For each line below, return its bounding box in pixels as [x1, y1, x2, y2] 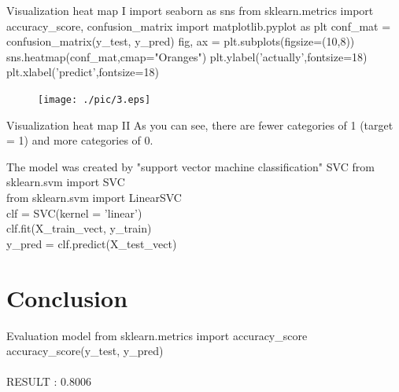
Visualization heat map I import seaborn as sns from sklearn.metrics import [6, 2, 374, 18]
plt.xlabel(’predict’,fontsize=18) [6, 64, 159, 80]
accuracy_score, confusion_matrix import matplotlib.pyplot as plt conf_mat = [6, 17, 391, 34]
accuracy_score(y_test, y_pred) [6, 343, 164, 359]
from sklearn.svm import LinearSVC [6, 189, 182, 205]
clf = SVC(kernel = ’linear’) [6, 204, 142, 221]
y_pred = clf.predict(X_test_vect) [6, 235, 177, 251]
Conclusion [6, 281, 128, 313]
